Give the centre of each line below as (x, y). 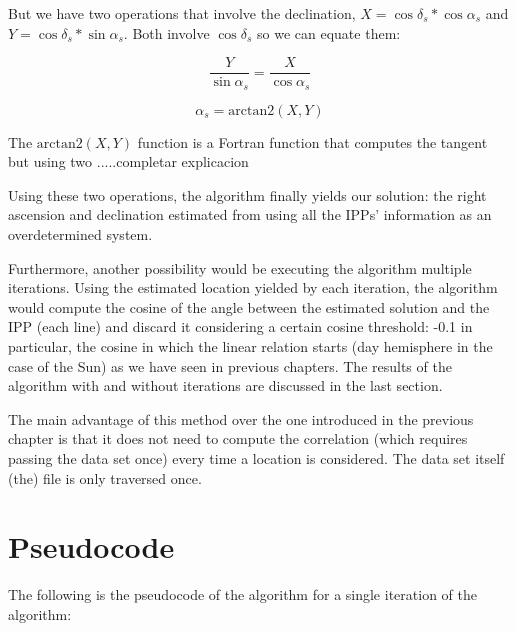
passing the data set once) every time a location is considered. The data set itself (256, 458)
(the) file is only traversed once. (105, 477)
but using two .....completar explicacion (128, 161)
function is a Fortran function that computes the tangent (312, 141)
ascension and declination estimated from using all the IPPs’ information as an (250, 214)
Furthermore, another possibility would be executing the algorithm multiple (240, 267)
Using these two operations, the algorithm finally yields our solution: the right (247, 194)
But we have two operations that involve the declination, (182, 13)
